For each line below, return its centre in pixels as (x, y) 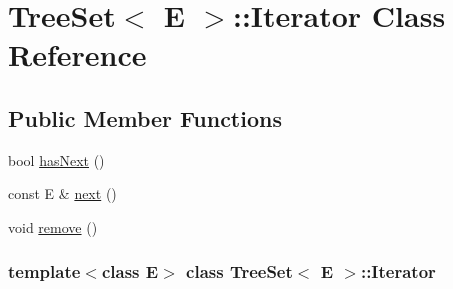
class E (130, 271)
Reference (77, 54)
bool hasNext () (56, 159)
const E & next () (62, 193)
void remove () (53, 226)
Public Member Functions (145, 117)
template (44, 271)
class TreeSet (239, 271)
